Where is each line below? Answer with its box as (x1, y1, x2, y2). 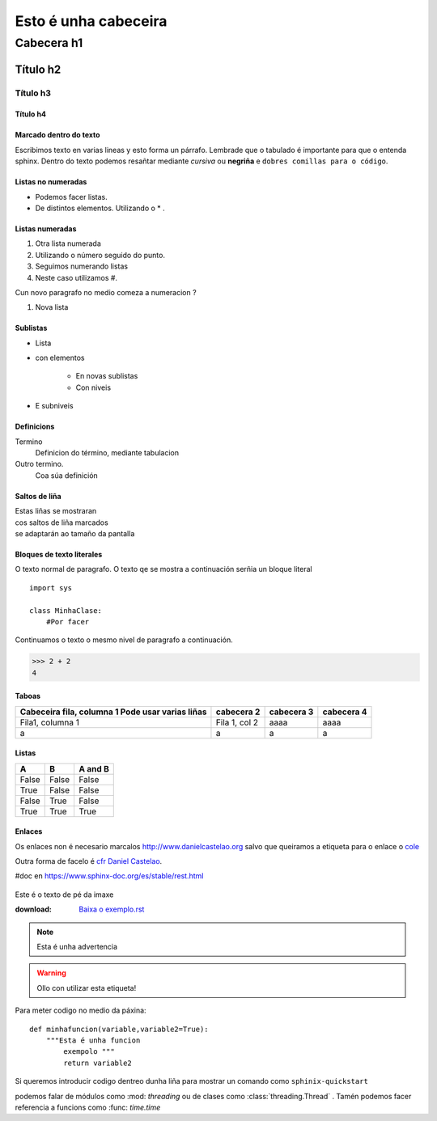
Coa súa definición (35, 470, 99, 480)
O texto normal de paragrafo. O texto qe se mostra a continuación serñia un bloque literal (15, 565, 312, 574)
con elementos (35, 353, 85, 363)
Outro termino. (15, 459, 64, 469)
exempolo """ (63, 1047, 115, 1056)
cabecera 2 (215, 706, 261, 717)
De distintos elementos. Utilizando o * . (35, 203, 165, 213)
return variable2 (63, 1058, 133, 1068)
